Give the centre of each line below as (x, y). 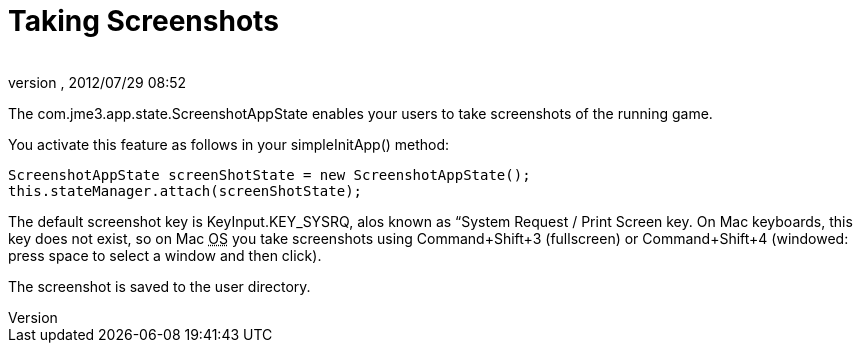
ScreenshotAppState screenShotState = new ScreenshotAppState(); (269, 174)
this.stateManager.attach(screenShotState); (185, 190)
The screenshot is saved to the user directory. (159, 286)
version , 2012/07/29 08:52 (97, 82)
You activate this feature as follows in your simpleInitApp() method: (229, 144)
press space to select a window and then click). (165, 255)
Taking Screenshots (143, 21)
